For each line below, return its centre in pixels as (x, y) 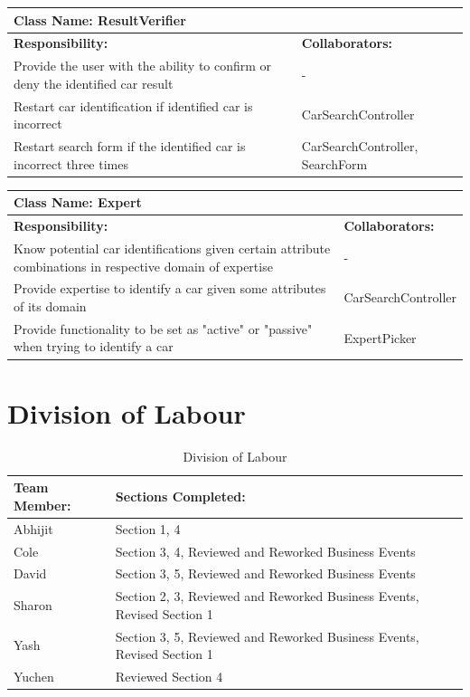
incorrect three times (71, 163)
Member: (42, 505)
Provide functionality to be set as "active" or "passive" (163, 328)
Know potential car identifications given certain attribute (172, 248)
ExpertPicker (380, 337)
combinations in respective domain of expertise (143, 266)
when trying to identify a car (94, 346)
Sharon (33, 604)
